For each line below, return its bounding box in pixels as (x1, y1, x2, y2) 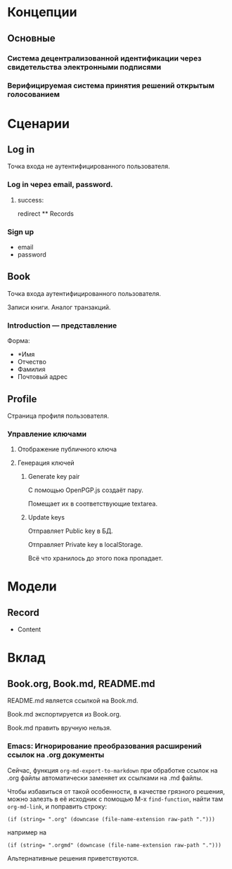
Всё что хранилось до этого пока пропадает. (27, 554, 163, 562)
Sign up (7, 226, 34, 236)
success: (17, 195, 44, 204)
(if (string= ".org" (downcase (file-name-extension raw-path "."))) (7, 816, 216, 823)
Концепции (7, 4, 77, 20)
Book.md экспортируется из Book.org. (7, 710, 122, 719)
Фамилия (17, 365, 46, 373)
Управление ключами (7, 429, 86, 439)
